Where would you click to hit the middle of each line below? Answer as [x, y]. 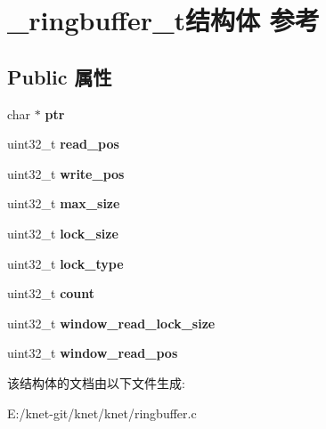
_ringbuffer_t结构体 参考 [163, 20]
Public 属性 [60, 76]
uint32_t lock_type [65, 263]
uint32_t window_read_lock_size [111, 323]
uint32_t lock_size [63, 233]
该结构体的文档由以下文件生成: [96, 382]
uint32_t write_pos [66, 173]
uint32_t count [51, 293]
